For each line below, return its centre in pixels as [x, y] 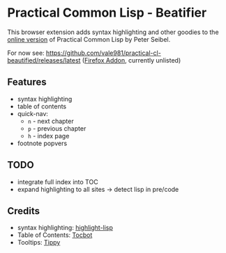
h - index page [48, 136]
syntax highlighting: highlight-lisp [65, 228]
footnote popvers [42, 143]
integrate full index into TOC [58, 181]
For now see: [26, 53]
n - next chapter [51, 121]
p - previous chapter [57, 128]
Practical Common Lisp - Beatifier [107, 13]
